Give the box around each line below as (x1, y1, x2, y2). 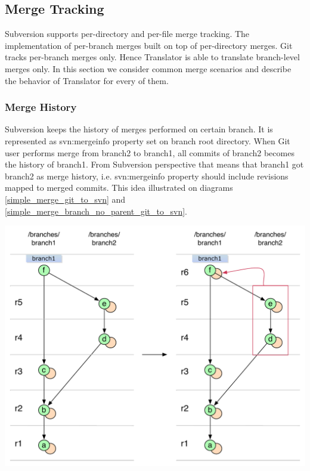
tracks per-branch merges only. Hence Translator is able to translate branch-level (5, 51, 300, 63)
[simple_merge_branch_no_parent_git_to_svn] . (5, 204, 187, 217)
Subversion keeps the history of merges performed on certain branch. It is (5, 123, 273, 135)
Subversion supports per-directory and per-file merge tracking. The (5, 27, 250, 40)
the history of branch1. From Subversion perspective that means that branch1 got (5, 158, 304, 171)
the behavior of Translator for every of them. (5, 74, 169, 86)
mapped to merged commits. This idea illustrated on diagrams (5, 181, 233, 194)
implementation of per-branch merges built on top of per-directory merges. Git (5, 39, 293, 51)
